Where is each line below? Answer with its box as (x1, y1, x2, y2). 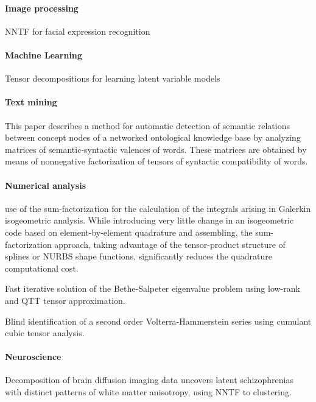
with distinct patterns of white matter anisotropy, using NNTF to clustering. (5, 386, 292, 398)
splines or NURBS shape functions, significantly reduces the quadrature (5, 250, 272, 263)
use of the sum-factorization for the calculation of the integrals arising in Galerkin (5, 202, 311, 214)
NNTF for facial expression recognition (5, 24, 150, 37)
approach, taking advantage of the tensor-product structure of (54, 238, 286, 250)
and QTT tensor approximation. (5, 294, 125, 306)
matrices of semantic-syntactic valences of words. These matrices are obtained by (5, 143, 307, 155)
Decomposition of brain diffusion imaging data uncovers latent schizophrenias (5, 373, 293, 386)
